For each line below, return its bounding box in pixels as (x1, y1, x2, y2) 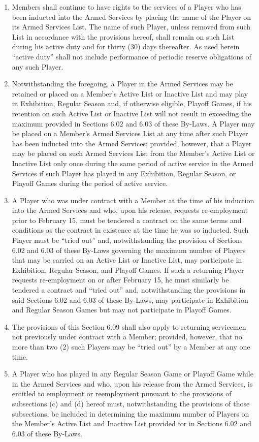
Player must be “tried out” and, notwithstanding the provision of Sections (12, 235, 243, 245)
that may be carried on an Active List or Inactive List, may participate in (12, 255, 242, 265)
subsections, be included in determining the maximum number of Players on (12, 408, 249, 419)
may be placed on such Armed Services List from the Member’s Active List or (12, 148, 255, 159)
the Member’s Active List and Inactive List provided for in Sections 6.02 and (12, 418, 251, 429)
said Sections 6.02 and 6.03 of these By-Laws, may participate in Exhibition (12, 294, 248, 305)
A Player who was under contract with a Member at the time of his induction (12, 195, 254, 205)
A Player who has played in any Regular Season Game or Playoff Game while (12, 368, 253, 379)
